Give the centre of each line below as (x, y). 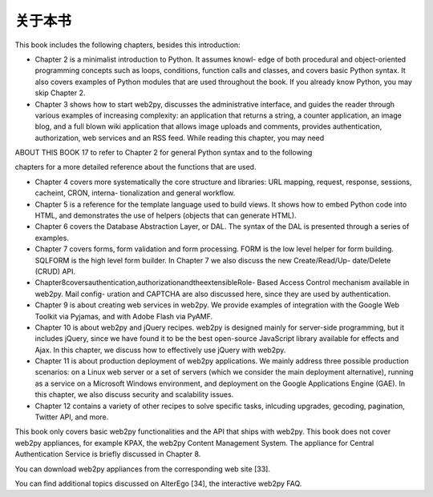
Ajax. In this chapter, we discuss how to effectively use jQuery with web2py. (160, 350)
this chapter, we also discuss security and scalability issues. (134, 395)
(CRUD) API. (55, 271)
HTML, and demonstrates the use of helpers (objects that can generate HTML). (166, 215)
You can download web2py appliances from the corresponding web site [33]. (142, 469)
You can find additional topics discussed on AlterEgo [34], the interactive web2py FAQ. (158, 483)
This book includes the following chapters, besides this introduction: (127, 45)
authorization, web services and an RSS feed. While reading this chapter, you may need (180, 138)
